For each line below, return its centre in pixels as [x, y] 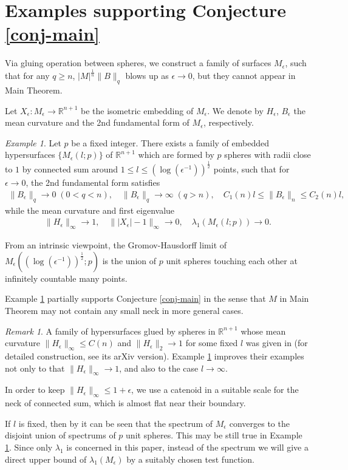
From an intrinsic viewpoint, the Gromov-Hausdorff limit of [116, 245]
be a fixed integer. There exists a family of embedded [170, 142]
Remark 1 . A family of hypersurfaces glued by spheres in [110, 331]
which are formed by [176, 155]
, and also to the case [159, 368]
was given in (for [277, 343]
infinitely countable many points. [66, 278]
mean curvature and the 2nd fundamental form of [97, 122]
